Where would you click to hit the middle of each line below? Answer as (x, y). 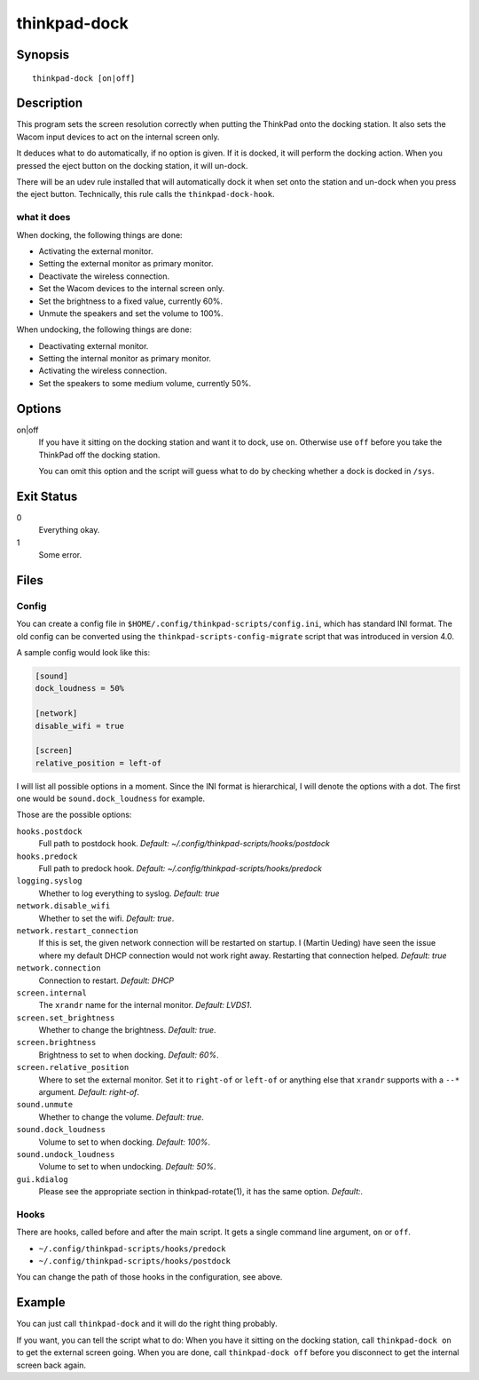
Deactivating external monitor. (94, 345)
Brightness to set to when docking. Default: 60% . (129, 1055)
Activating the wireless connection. (103, 371)
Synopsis (43, 55)
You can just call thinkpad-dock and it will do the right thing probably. (147, 1324)
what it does (43, 218)
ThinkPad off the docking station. (99, 455)
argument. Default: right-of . (89, 1092)
